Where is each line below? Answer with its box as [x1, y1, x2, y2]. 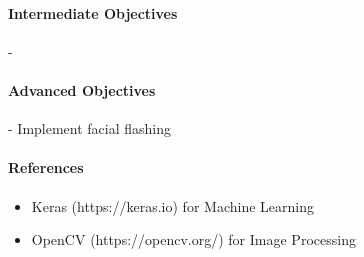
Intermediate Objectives [8, 2, 178, 23]
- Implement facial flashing [8, 118, 172, 139]
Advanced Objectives [8, 79, 156, 100]
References [8, 157, 84, 178]
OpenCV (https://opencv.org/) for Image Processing [31, 229, 356, 250]
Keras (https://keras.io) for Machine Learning [31, 195, 314, 216]
